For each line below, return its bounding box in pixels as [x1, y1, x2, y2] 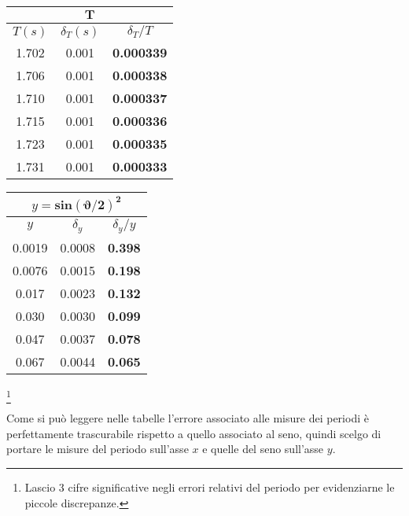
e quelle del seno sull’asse [202, 440, 324, 457]
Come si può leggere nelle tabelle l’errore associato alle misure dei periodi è [6, 410, 369, 426]
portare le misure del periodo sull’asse [6, 440, 189, 457]
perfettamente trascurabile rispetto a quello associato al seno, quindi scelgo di [6, 425, 381, 441]
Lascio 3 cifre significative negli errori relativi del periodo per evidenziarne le [24, 479, 395, 496]
